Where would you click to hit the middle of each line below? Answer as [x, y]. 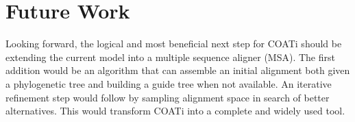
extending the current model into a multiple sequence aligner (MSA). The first [170, 57]
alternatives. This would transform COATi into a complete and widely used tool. [175, 111]
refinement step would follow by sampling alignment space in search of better [168, 97]
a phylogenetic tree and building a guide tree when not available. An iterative [169, 83]
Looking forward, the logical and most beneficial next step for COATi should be [174, 44]
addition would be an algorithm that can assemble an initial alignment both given [178, 70]
